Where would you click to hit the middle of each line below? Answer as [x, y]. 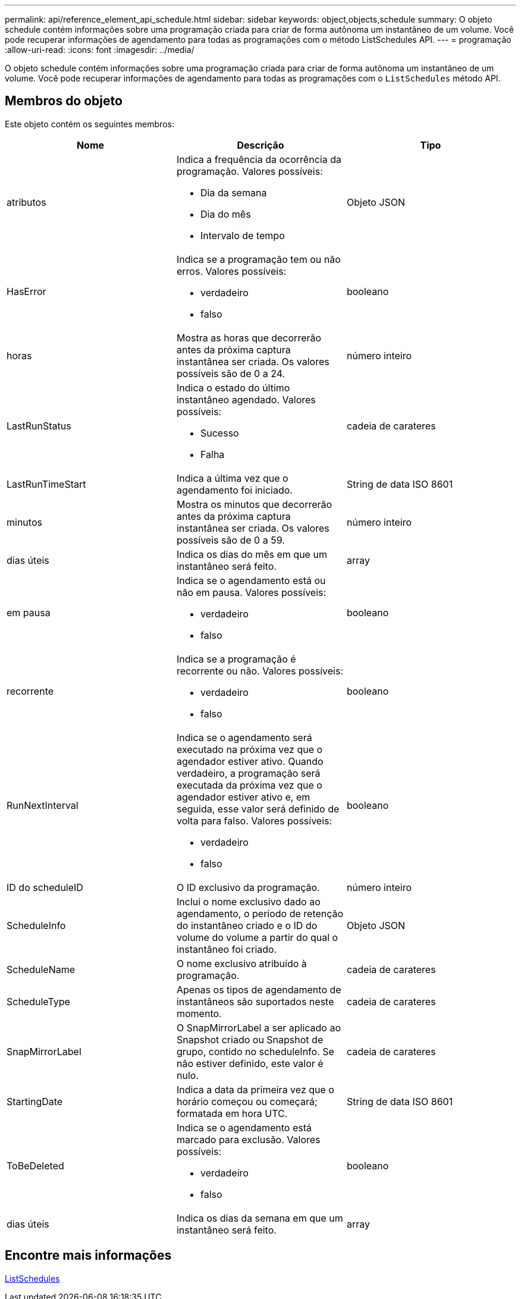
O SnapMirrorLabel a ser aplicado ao [259, 1027]
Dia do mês [225, 214]
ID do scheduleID [45, 887]
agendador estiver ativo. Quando [250, 761]
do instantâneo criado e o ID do [247, 925]
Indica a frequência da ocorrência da [259, 159]
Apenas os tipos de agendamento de [259, 989]
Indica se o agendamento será [244, 737]
